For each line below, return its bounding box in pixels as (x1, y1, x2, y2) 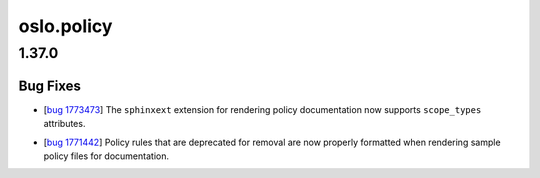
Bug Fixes (18, 77, 82, 94)
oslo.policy (18, 15, 113, 37)
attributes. (43, 118, 86, 130)
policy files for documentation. (43, 150, 170, 162)
